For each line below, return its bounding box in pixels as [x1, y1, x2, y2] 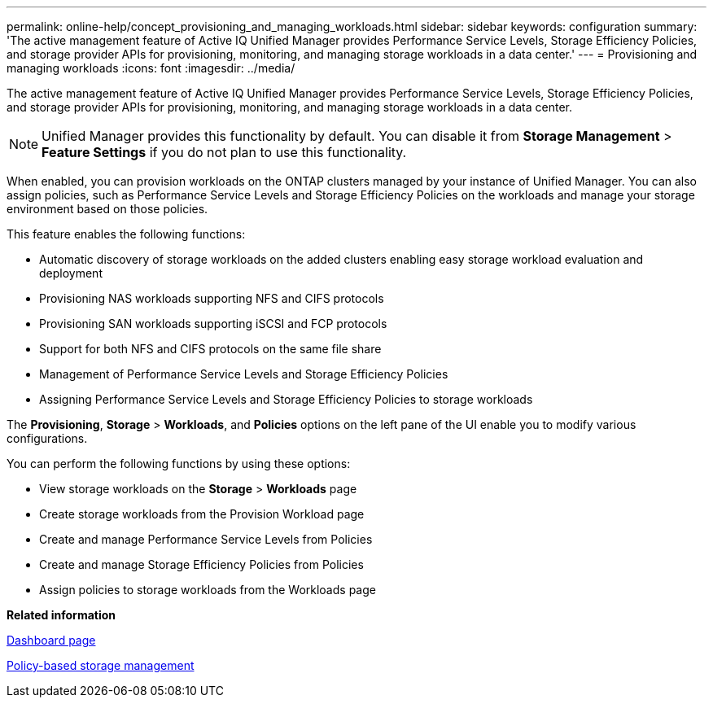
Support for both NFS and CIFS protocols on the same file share [39, 342, 382, 356]
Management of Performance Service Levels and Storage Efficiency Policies [39, 367, 448, 381]
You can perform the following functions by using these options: [7, 457, 351, 470]
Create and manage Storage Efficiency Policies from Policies [39, 558, 364, 571]
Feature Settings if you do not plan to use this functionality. [42, 144, 407, 160]
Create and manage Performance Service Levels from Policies [39, 532, 373, 546]
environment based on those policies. [7, 202, 208, 216]
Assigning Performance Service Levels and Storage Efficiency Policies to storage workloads [39, 392, 533, 406]
